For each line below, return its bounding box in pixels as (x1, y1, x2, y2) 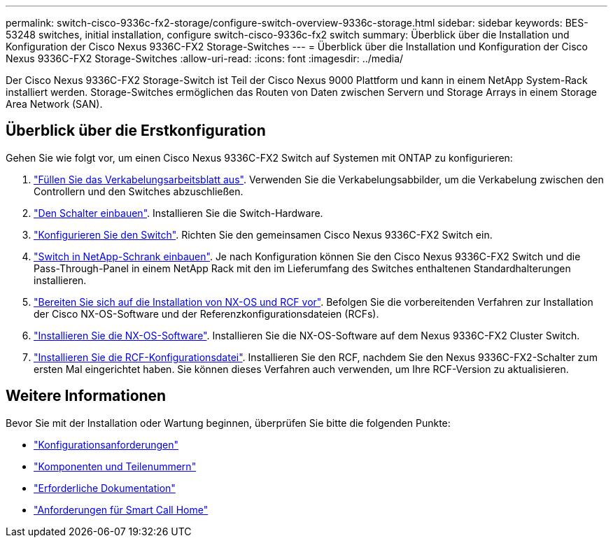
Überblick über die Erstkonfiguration (6, 122, 266, 140)
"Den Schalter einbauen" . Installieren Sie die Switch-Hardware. (34, 206, 323, 219)
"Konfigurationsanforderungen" (34, 438, 179, 451)
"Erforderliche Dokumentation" (34, 481, 176, 494)
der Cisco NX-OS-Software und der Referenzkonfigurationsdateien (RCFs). (34, 307, 379, 320)
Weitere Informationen (6, 387, 167, 405)
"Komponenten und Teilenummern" (34, 460, 197, 472)
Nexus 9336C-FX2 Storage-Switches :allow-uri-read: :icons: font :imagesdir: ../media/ (6, 52, 404, 64)
